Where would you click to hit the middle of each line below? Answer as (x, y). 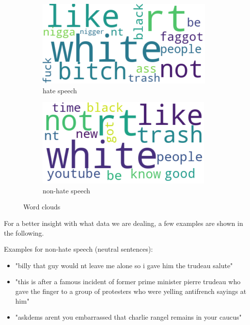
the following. (24, 232)
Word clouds (42, 207)
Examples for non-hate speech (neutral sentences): (78, 249)
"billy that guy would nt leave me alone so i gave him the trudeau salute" (124, 265)
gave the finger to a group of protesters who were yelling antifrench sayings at (131, 291)
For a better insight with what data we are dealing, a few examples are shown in (124, 223)
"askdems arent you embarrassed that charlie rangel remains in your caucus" (128, 317)
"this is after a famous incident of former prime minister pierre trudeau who (128, 282)
